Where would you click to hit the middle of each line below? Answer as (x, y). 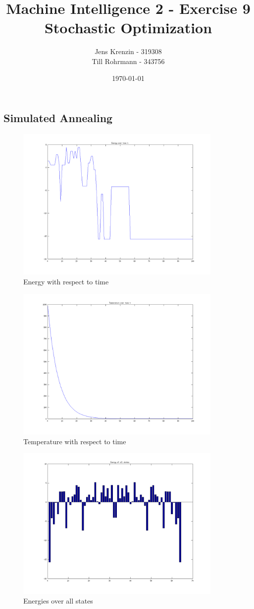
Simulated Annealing (58, 118)
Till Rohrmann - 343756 (128, 61)
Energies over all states (58, 601)
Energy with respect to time (66, 281)
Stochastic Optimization (128, 28)
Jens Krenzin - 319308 (128, 51)
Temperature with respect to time (75, 441)
